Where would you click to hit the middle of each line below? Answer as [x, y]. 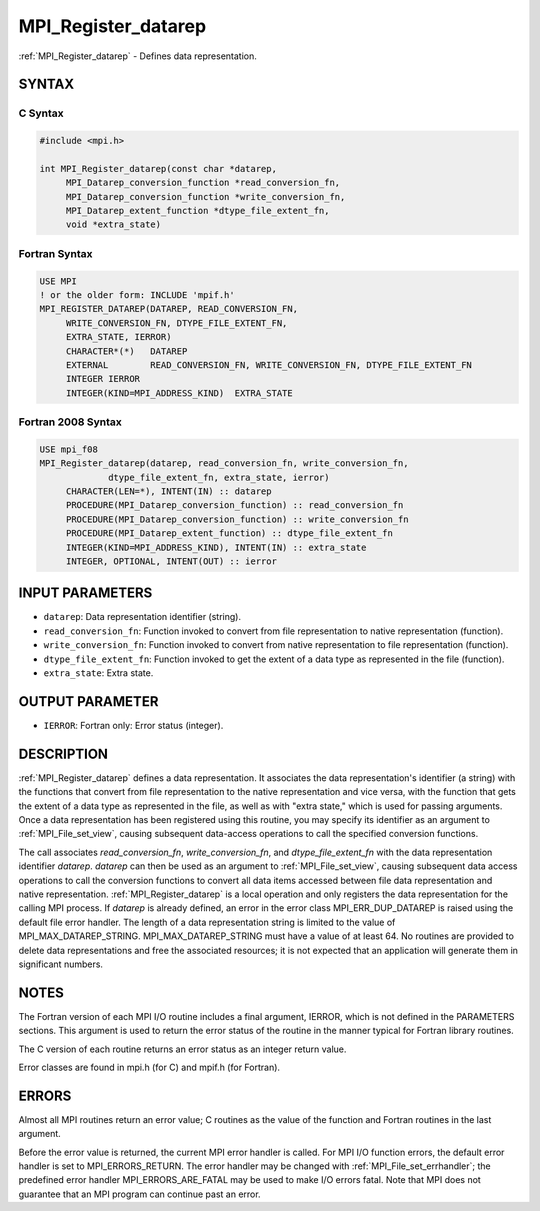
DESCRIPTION [63, 753]
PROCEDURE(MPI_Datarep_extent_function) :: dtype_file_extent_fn [229, 533]
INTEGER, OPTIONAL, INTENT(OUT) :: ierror [171, 561]
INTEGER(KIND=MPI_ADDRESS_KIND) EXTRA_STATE [179, 393]
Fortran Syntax [55, 253]
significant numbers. [61, 964]
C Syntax [41, 113]
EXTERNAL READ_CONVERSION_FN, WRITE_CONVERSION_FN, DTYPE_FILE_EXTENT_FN [268, 364]
